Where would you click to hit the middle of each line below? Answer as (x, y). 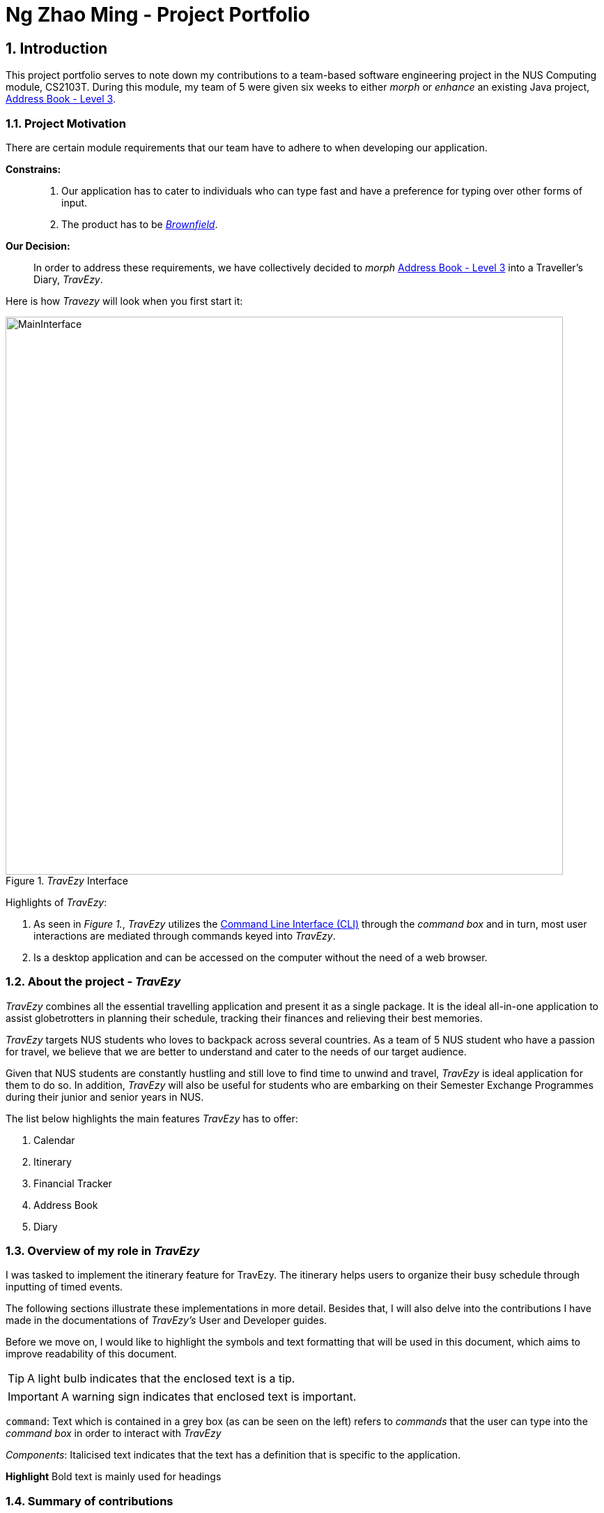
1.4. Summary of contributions (90, 1501)
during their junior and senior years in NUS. (105, 1097)
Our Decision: (38, 246)
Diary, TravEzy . (68, 279)
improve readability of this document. (91, 1354)
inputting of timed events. (64, 1287)
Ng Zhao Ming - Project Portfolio (158, 15)
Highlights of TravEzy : (56, 902)
